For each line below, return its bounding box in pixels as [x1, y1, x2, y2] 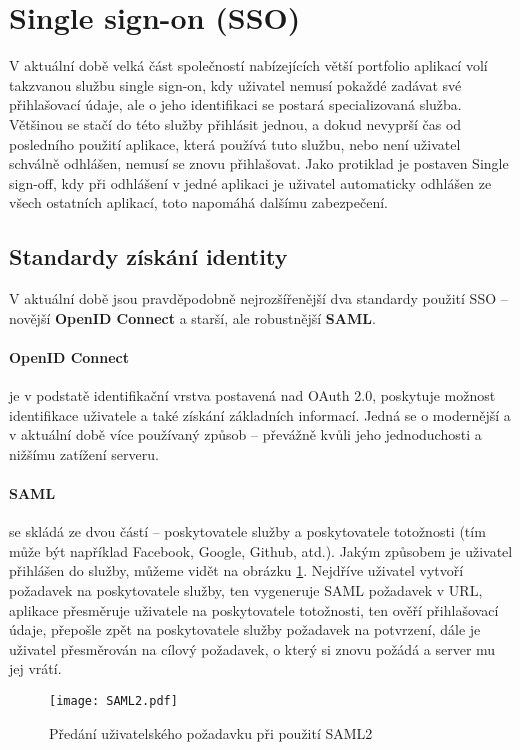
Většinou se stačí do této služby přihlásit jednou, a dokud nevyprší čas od [9, 113, 462, 134]
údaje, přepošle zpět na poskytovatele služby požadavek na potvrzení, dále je [9, 619, 481, 640]
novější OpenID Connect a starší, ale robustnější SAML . [9, 307, 376, 328]
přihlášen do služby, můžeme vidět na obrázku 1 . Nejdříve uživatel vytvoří [9, 560, 464, 581]
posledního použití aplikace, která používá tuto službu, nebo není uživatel [9, 133, 461, 154]
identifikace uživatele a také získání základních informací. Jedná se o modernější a [9, 404, 511, 425]
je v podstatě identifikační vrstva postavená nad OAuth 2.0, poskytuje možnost [9, 385, 496, 406]
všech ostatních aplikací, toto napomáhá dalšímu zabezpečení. [9, 192, 389, 213]
